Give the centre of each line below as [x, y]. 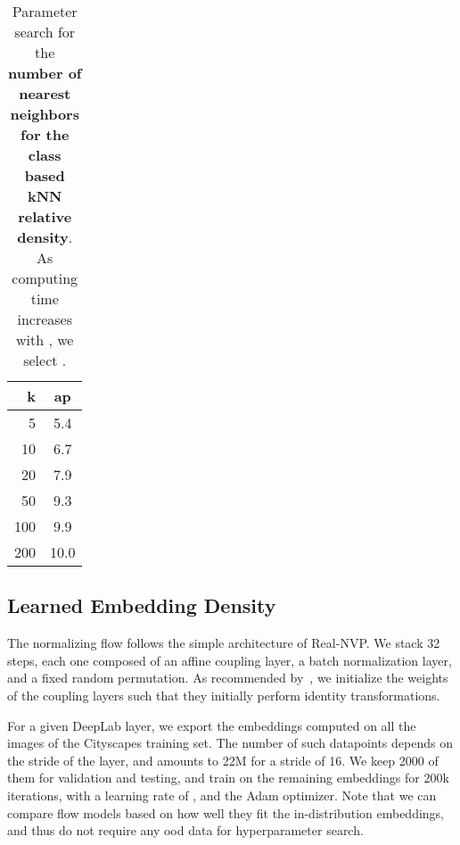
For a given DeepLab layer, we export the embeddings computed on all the [212, 725]
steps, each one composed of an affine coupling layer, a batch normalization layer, [230, 660]
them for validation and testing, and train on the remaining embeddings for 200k [228, 778]
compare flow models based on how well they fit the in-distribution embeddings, [226, 812]
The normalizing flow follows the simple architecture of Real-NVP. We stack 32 [224, 643]
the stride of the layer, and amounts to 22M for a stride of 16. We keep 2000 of [223, 760]
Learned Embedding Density [142, 605]
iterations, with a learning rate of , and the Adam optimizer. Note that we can [222, 795]
